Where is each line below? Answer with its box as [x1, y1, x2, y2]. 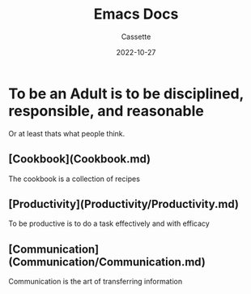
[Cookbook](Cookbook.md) [8, 152, 151, 166]
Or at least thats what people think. [8, 128, 125, 138]
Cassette [121, 32, 151, 41]
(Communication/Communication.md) [8, 255, 206, 269]
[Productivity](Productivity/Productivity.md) [8, 197, 239, 211]
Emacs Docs [93, 5, 179, 24]
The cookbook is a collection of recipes [8, 174, 140, 184]
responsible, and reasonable [8, 102, 204, 120]
